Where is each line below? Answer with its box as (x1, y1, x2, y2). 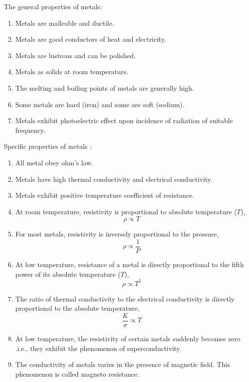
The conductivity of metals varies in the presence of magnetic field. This (15, 359, 230, 369)
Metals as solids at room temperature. (15, 66, 129, 77)
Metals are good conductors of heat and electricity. (15, 34, 166, 44)
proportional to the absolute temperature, (15, 303, 140, 313)
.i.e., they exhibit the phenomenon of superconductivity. (15, 343, 182, 353)
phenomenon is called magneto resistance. (15, 368, 140, 379)
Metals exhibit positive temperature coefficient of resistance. (15, 190, 194, 200)
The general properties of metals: (4, 1, 102, 11)
